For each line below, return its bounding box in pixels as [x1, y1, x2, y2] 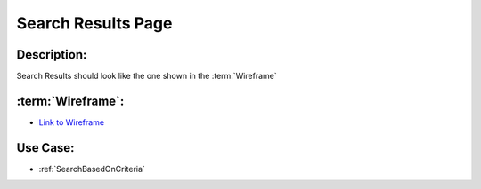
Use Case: [16, 140, 75, 155]
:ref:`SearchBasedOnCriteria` [38, 163, 146, 174]
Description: [16, 47, 87, 62]
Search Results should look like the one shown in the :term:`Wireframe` [16, 71, 278, 82]
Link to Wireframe [38, 116, 105, 128]
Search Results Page [16, 13, 173, 33]
